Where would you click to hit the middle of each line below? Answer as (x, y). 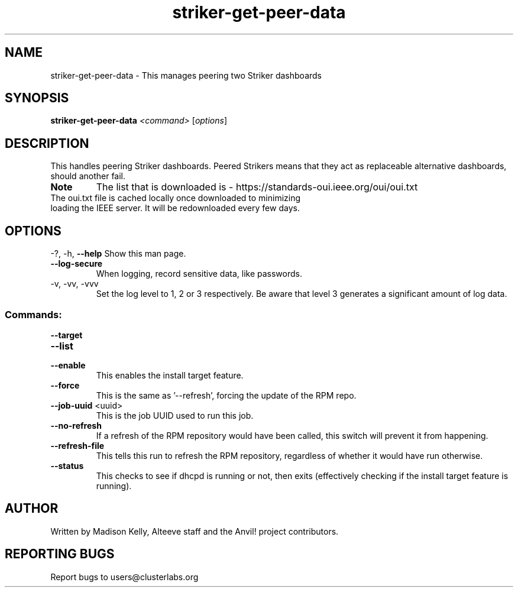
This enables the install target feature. (170, 375)
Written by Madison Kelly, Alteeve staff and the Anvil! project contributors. (195, 531)
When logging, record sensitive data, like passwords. (199, 274)
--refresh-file (77, 445)
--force (65, 385)
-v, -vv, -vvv (75, 284)
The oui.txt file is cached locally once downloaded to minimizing (176, 198)
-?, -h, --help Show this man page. (118, 254)
